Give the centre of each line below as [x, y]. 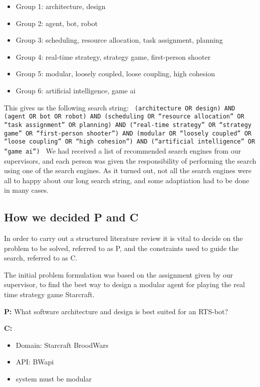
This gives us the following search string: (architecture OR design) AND [120, 107]
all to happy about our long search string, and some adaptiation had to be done [127, 180]
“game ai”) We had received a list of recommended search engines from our [123, 150]
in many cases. [26, 190]
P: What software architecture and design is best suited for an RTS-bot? [116, 311]
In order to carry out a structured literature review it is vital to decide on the [123, 238]
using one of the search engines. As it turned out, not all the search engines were [128, 170]
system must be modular [54, 379]
